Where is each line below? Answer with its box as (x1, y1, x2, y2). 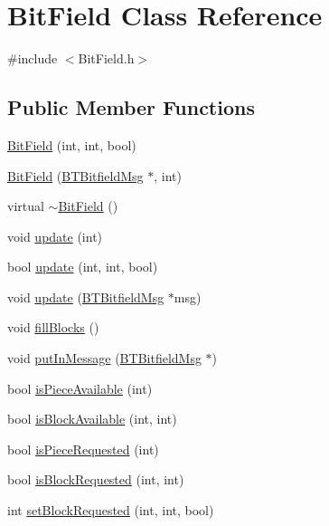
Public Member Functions (7, 93, 255, 121)
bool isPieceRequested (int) (7, 439, 159, 458)
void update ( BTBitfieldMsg (7, 287, 164, 306)
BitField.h (78, 49, 135, 68)
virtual (7, 196, 44, 215)
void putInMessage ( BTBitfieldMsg (7, 349, 202, 368)
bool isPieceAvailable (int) (7, 378, 153, 397)
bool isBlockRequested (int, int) (7, 470, 184, 489)
